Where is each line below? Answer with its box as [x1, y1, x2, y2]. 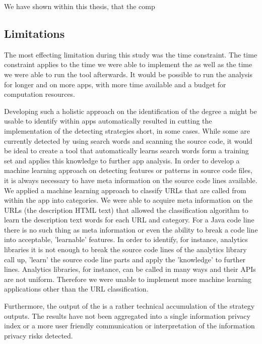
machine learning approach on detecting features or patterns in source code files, [4, 165, 252, 176]
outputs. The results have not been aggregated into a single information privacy [4, 310, 250, 321]
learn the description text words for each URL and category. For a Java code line [4, 214, 254, 225]
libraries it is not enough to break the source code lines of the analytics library [4, 244, 247, 255]
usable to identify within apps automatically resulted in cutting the [4, 116, 212, 126]
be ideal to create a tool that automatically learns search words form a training [4, 145, 249, 156]
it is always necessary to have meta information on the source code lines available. [4, 175, 257, 185]
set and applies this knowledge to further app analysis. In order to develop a [4, 155, 240, 165]
